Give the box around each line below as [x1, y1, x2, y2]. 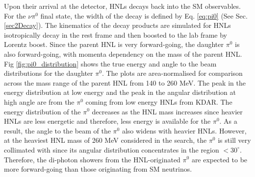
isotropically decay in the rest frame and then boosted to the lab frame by [4, 29, 227, 40]
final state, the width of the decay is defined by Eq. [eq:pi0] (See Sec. [40, 10, 248, 21]
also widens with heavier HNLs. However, [122, 125, 247, 135]
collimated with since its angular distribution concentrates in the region [4, 144, 219, 155]
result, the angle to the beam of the [4, 125, 111, 135]
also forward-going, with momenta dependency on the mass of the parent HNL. [4, 48, 242, 59]
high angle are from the [4, 96, 75, 107]
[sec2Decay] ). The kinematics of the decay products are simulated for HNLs [4, 20, 231, 30]
